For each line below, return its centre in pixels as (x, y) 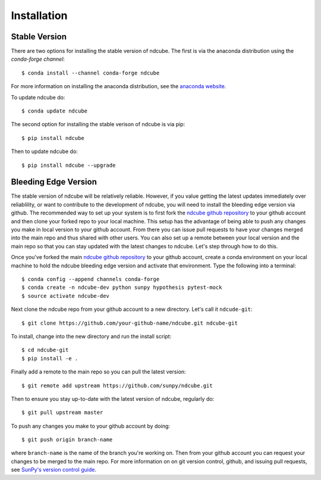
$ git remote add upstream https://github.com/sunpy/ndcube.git (117, 385)
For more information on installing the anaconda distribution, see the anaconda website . (119, 86)
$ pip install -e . (50, 358)
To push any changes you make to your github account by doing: (91, 426)
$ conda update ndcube (55, 111)
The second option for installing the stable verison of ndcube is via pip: (98, 124)
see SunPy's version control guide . (53, 470)
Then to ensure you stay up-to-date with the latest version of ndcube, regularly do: (113, 398)
